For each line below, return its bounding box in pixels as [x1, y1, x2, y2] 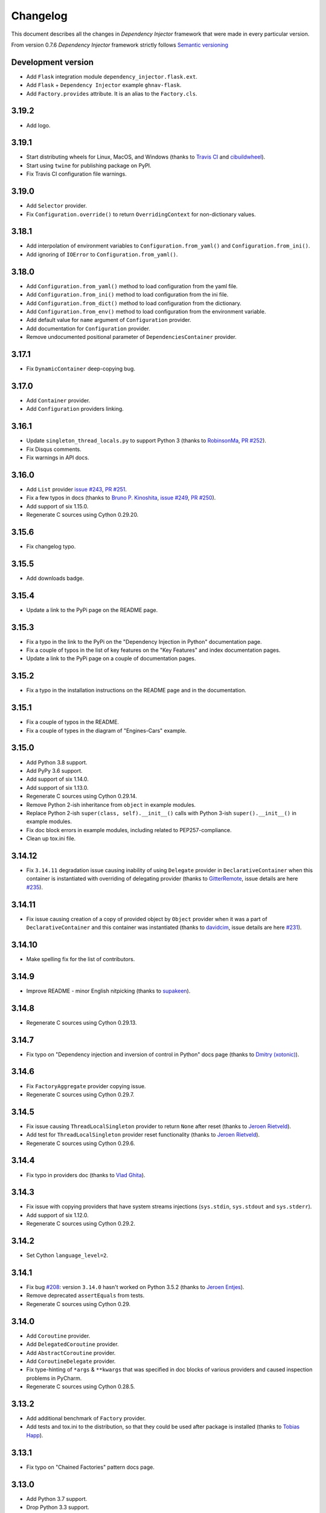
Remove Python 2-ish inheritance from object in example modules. [26, 801, 196, 808]
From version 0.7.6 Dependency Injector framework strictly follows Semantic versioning [11, 41, 229, 48]
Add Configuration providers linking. [26, 405, 124, 413]
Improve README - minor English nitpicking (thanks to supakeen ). [26, 987, 191, 994]
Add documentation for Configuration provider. [26, 324, 150, 332]
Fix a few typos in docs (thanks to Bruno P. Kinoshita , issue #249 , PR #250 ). [26, 494, 216, 502]
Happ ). [26, 1431, 43, 1439]
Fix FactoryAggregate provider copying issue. [26, 1082, 146, 1089]
